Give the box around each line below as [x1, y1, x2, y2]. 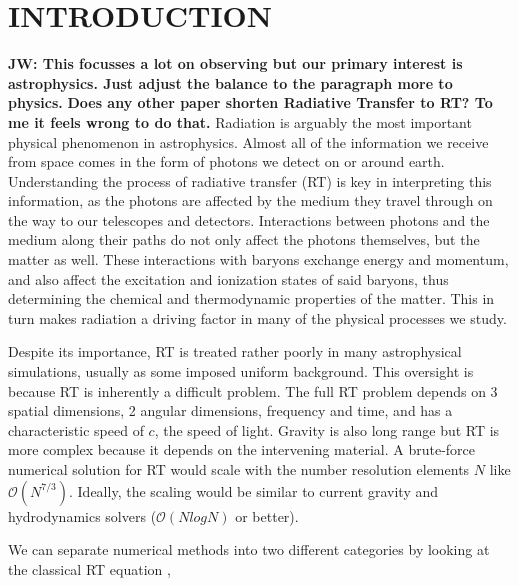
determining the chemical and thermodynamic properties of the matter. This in [8, 288, 495, 309]
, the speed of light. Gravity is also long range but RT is [154, 419, 500, 440]
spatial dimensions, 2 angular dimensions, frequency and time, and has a [8, 400, 453, 421]
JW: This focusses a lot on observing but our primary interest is [8, 53, 463, 74]
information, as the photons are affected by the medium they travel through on [8, 190, 493, 211]
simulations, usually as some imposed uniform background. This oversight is [8, 361, 474, 382]
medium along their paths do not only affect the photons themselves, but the [8, 229, 480, 250]
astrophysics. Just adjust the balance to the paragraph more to [8, 72, 453, 93]
